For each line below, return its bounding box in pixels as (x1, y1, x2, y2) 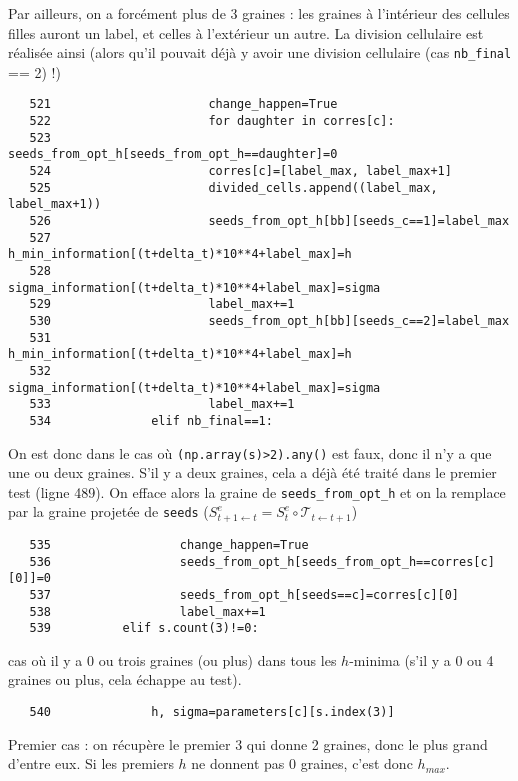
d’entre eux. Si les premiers (8, 753, 174, 774)
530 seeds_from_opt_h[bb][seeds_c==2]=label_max (29, 313, 510, 328)
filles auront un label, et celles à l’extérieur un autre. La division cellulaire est (8, 22, 484, 43)
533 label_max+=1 (29, 397, 295, 412)
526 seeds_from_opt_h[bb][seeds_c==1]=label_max (29, 214, 510, 229)
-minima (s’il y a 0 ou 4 (349, 649, 494, 670)
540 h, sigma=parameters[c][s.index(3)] (29, 705, 395, 720)
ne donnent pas (191, 753, 285, 774)
